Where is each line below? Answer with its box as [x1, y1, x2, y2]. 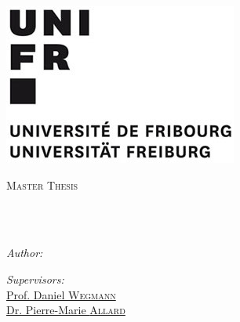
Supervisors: [6, 270, 64, 287]
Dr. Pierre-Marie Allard [6, 302, 125, 318]
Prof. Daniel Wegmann [6, 286, 116, 302]
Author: [6, 244, 43, 261]
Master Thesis [6, 176, 78, 193]
